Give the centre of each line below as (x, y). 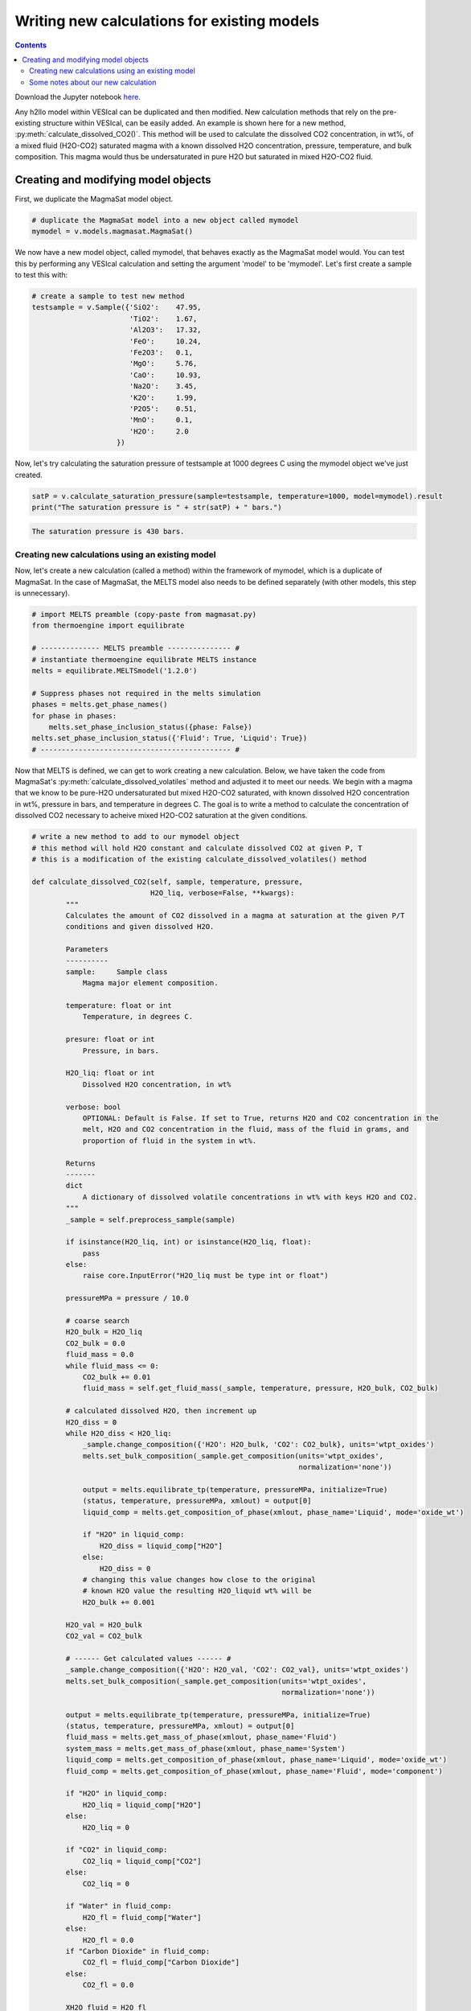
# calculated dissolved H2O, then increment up (161, 1411)
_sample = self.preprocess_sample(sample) (151, 1219)
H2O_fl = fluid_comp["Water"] (142, 1917)
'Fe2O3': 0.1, (161, 353)
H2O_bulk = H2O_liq (104, 1332)
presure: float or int (111, 1039)
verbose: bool (93, 1107)
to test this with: (41, 275)
